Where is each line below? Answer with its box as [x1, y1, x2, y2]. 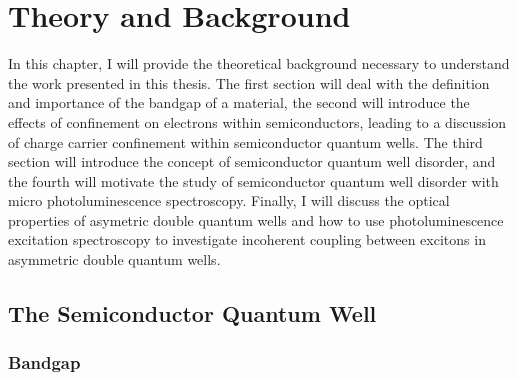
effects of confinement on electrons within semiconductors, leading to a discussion [8, 111, 506, 132]
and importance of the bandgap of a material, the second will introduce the [8, 92, 470, 113]
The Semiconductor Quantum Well [8, 298, 377, 329]
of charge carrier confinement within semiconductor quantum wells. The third [8, 131, 483, 152]
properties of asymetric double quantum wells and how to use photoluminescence [8, 209, 504, 230]
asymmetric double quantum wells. [8, 249, 221, 270]
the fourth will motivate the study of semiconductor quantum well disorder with [8, 170, 499, 191]
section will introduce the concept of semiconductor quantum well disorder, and [8, 151, 496, 172]
